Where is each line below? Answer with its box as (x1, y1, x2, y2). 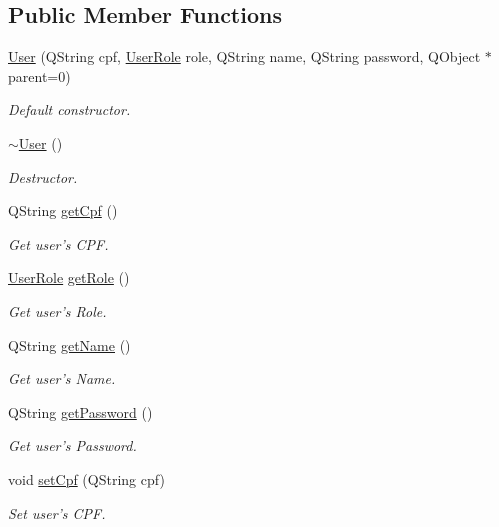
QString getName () (8, 334, 131, 355)
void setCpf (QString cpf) (8, 468, 165, 489)
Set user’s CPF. (8, 502, 106, 523)
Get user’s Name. (8, 368, 116, 389)
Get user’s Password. (8, 435, 137, 456)
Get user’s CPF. (8, 233, 109, 254)
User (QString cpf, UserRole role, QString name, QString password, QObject (8, 46, 481, 67)
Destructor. (8, 166, 78, 187)
